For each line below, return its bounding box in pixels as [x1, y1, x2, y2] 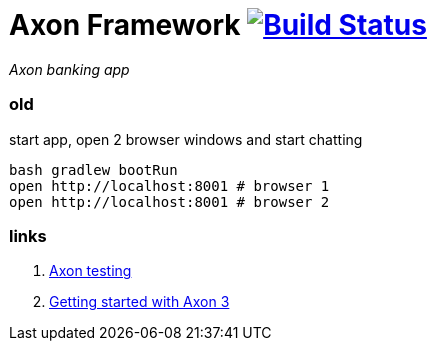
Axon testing [49, 262, 132, 280]
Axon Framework [9, 8, 241, 42]
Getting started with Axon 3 [49, 293, 230, 311]
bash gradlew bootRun [9, 161, 178, 178]
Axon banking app [9, 60, 130, 78]
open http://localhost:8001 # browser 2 [9, 193, 330, 210]
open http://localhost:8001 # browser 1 [9, 177, 330, 194]
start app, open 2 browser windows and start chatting [9, 130, 363, 148]
